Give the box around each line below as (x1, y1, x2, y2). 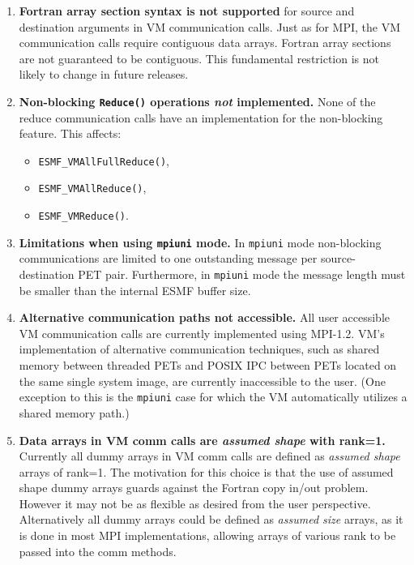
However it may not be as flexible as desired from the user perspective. (19, 494, 371, 511)
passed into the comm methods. (19, 542, 177, 559)
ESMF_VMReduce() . (38, 207, 129, 224)
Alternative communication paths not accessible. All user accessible (19, 309, 390, 326)
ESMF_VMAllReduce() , (38, 179, 147, 196)
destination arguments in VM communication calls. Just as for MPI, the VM (19, 18, 401, 35)
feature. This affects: (19, 125, 122, 142)
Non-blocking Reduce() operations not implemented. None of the (19, 92, 376, 109)
